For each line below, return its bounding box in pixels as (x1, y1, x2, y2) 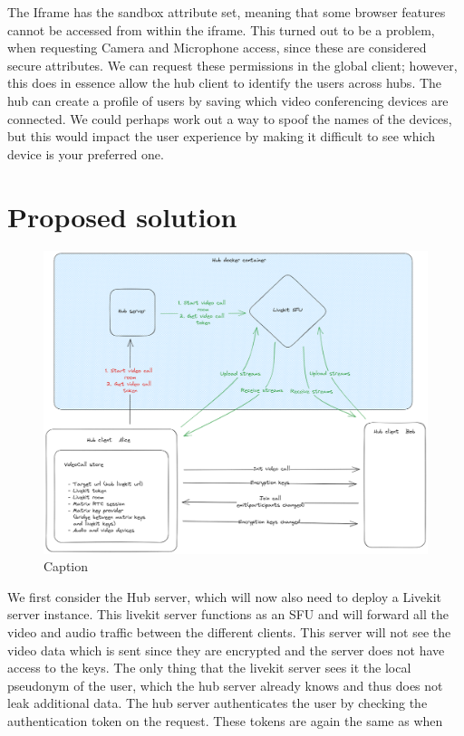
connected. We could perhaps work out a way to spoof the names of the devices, (7, 109, 452, 128)
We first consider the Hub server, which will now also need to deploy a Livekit (7, 587, 441, 606)
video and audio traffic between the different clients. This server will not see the (7, 622, 451, 641)
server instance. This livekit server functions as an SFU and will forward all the (7, 605, 449, 624)
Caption (43, 557, 89, 576)
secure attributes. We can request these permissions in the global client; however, (7, 55, 458, 74)
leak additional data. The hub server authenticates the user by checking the (7, 693, 428, 712)
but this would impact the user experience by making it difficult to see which (7, 127, 436, 146)
